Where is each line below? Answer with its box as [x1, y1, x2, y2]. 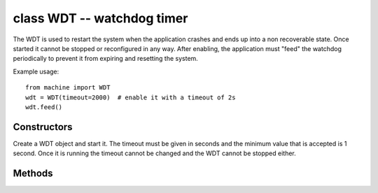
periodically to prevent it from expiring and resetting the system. [13, 55, 199, 63]
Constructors [13, 121, 73, 133]
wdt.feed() [25, 103, 63, 111]
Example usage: [13, 67, 59, 76]
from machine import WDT [25, 84, 111, 92]
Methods [13, 168, 53, 179]
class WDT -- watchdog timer [13, 10, 188, 26]
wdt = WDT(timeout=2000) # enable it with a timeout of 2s [25, 93, 236, 101]
